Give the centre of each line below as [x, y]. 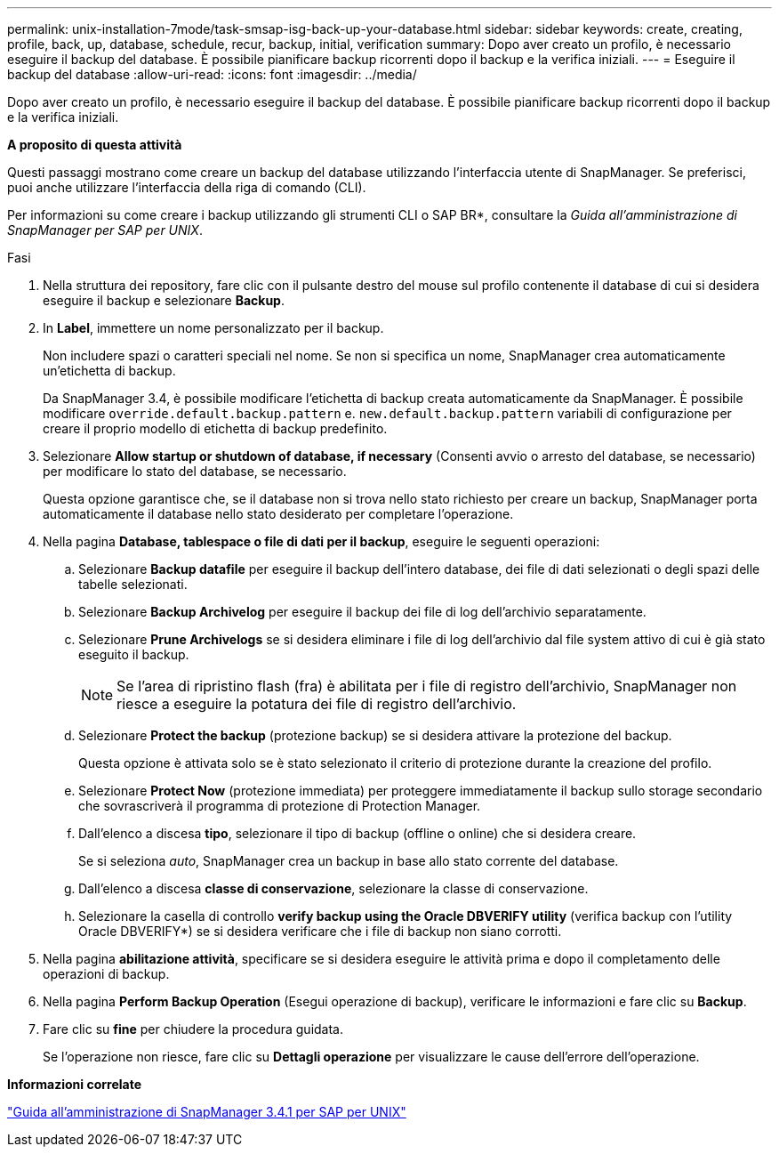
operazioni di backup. [106, 974]
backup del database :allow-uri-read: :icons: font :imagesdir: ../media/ [212, 74]
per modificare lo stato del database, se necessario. [195, 471]
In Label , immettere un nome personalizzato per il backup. [213, 328]
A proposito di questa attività [95, 145]
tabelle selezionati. [133, 584]
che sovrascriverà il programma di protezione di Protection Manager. [280, 806]
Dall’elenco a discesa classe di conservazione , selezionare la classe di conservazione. [333, 888]
